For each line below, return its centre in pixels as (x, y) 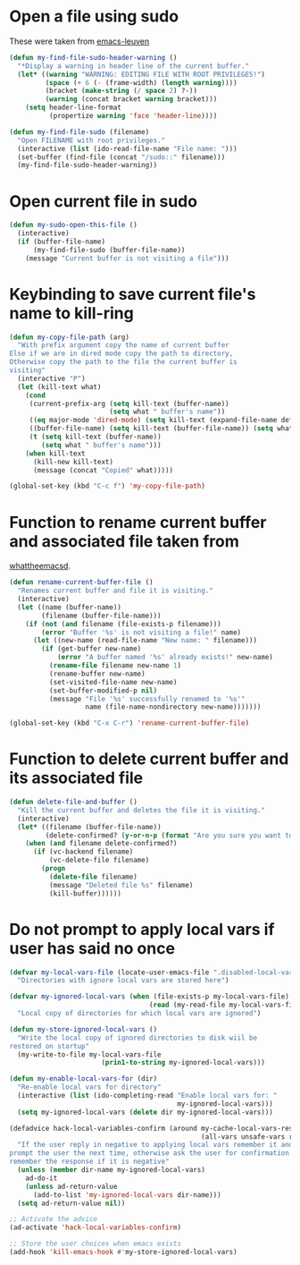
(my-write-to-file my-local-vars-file (90, 1054)
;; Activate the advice (54, 1219)
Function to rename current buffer (138, 522)
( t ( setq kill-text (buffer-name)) (96, 437)
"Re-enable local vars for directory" (90, 1087)
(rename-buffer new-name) (97, 674)
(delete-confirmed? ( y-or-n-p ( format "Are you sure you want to (169, 835)
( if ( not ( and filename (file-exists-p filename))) (123, 624)
